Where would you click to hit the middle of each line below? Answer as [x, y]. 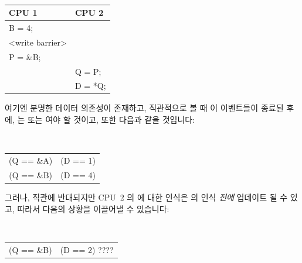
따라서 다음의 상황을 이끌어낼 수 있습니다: [93, 208]
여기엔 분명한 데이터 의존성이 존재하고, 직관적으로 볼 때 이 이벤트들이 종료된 [144, 108]
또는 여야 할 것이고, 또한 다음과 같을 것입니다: [111, 120]
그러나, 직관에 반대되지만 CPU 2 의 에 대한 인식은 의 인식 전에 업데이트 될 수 [146, 197]
